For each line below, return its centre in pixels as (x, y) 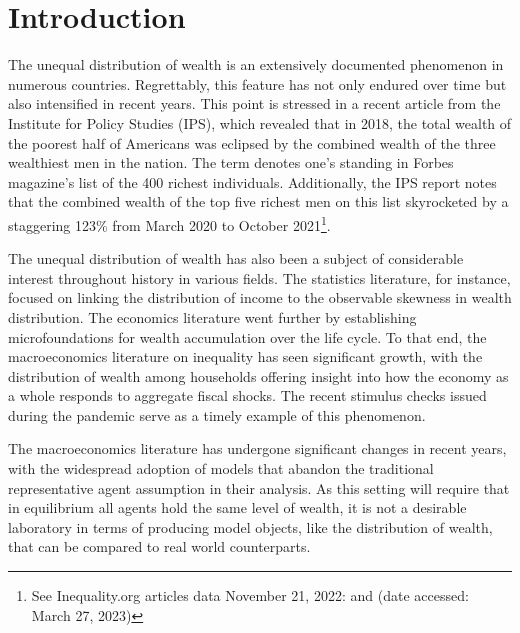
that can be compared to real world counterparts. (159, 546)
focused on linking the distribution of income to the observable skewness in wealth (260, 297)
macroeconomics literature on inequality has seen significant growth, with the (245, 356)
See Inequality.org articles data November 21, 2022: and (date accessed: (250, 595)
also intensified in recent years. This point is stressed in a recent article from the (254, 103)
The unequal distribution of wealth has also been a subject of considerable (236, 258)
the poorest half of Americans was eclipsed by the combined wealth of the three (252, 142)
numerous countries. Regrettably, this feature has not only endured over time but (257, 83)
